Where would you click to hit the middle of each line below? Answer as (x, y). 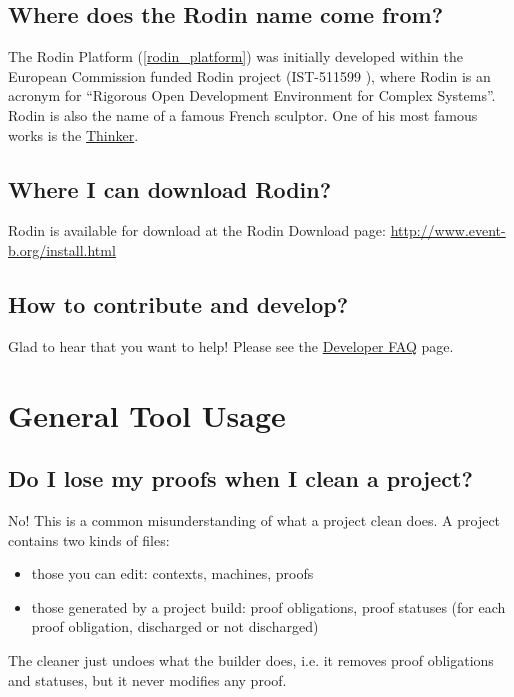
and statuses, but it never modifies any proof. (147, 679)
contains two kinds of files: (89, 539)
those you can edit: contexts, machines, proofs (172, 573)
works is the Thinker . (73, 134)
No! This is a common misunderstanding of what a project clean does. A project (254, 519)
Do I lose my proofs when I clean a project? (240, 478)
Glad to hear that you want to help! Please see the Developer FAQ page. (231, 345)
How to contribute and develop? (178, 303)
